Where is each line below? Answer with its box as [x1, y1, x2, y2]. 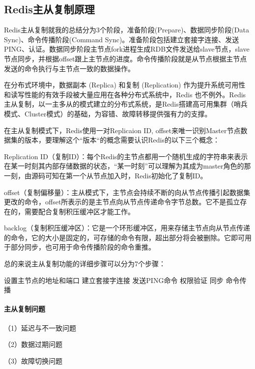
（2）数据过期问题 [4, 339, 62, 349]
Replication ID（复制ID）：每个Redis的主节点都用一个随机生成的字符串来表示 [4, 151, 248, 161]
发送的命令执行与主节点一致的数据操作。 [4, 63, 135, 73]
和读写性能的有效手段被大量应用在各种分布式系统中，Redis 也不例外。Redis [4, 89, 246, 99]
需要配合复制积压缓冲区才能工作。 [24, 206, 135, 216]
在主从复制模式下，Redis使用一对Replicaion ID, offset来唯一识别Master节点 [4, 125, 241, 135]
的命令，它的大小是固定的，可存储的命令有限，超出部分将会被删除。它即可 [4, 232, 245, 242]
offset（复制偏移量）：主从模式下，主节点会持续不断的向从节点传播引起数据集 [4, 187, 251, 197]
